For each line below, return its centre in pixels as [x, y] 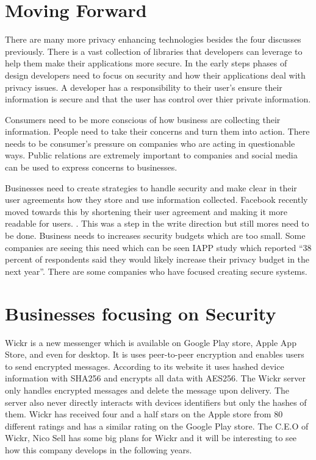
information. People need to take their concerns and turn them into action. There [157, 131]
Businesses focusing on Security [141, 313]
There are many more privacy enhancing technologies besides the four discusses [153, 39]
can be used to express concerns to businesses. [91, 167]
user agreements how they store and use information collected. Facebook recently [156, 200]
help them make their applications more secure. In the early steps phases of [146, 63]
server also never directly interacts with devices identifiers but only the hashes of [156, 402]
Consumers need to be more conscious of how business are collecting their [143, 119]
